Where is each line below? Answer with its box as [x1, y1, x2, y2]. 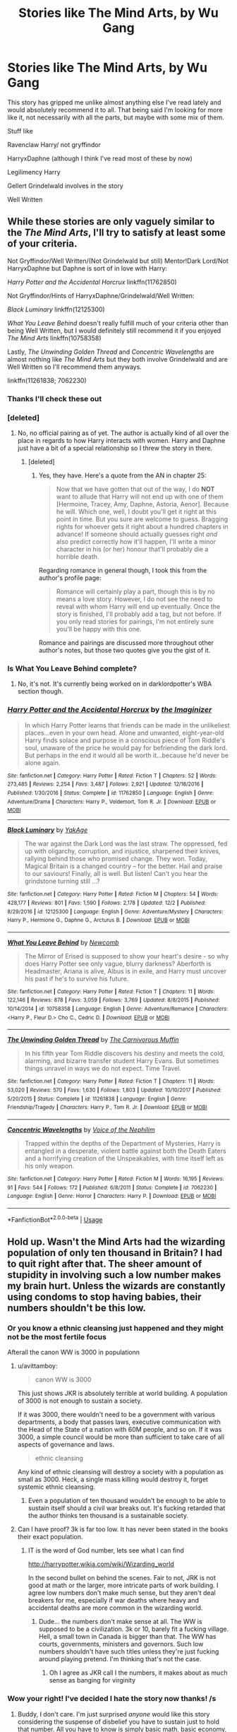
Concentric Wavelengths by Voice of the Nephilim [7, 1125, 155, 1134]
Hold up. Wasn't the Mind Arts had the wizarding [7, 1236, 226, 1248]
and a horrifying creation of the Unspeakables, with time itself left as [24, 1154, 224, 1163]
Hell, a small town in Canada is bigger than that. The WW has [38, 1632, 217, 1641]
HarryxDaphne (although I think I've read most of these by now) [7, 154, 193, 162]
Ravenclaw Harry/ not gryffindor [7, 140, 101, 149]
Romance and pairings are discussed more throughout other [38, 638, 214, 647]
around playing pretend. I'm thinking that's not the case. [38, 1655, 202, 1663]
